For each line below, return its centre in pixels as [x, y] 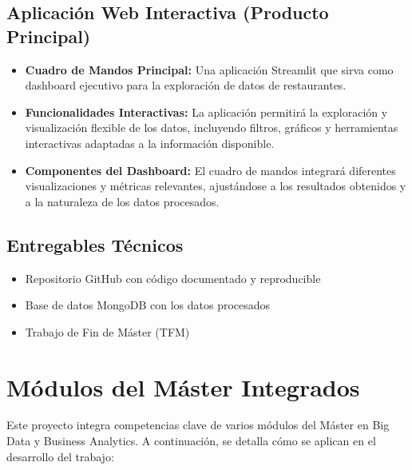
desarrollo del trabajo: [60, 456]
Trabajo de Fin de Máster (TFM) [107, 331]
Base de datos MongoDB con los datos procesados [148, 305]
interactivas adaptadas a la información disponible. [150, 143]
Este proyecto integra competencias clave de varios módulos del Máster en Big [198, 425]
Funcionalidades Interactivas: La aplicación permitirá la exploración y [206, 112]
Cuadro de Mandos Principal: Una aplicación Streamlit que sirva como [209, 69]
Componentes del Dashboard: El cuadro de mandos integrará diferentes [210, 170]
